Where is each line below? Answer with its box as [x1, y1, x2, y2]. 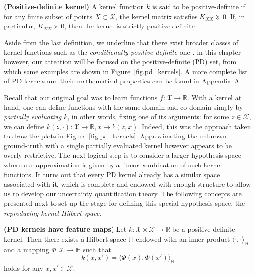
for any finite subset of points [4, 11, 92, 21]
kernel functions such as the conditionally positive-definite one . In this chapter [4, 47, 241, 57]
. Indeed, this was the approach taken [138, 121, 251, 131]
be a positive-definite [172, 224, 235, 234]
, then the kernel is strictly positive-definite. [64, 21, 197, 31]
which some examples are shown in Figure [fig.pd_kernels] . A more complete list [4, 66, 248, 76]
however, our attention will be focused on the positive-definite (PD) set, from [4, 56, 237, 66]
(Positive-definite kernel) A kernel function [4, 1, 144, 11]
